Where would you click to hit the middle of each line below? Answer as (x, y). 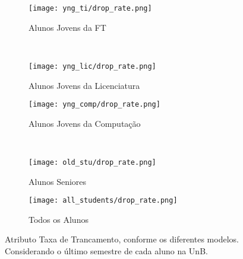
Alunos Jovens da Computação (85, 123)
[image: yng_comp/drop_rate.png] (94, 105)
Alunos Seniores (58, 181)
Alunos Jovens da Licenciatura (84, 85)
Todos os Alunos (59, 219)
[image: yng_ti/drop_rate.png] (90, 8)
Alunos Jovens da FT (67, 27)
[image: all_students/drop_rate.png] (103, 201)
